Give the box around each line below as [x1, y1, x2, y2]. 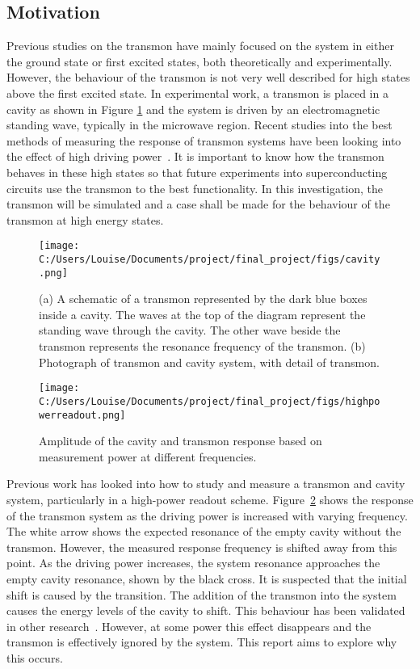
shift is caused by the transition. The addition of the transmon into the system [6, 586, 397, 603]
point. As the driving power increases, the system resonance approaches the [6, 554, 380, 571]
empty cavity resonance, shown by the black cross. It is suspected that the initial [6, 570, 407, 587]
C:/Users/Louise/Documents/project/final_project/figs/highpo [39, 395, 380, 407]
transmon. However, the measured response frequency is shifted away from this [6, 538, 397, 555]
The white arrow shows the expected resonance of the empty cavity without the [6, 523, 401, 540]
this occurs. [6, 649, 63, 666]
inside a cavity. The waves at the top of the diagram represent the [39, 305, 366, 322]
